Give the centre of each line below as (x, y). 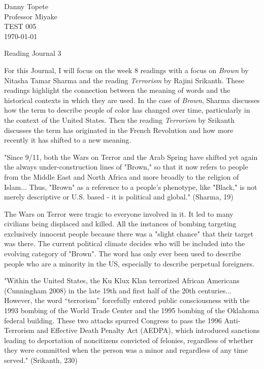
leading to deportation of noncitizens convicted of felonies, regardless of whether (129, 340)
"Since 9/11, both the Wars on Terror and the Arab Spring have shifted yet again (131, 157)
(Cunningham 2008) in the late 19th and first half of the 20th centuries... (118, 290)
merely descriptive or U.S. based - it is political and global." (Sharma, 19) (119, 197)
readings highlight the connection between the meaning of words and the (117, 90)
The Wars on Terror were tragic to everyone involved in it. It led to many (119, 213)
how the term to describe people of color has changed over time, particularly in (127, 110)
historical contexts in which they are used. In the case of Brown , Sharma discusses (132, 100)
